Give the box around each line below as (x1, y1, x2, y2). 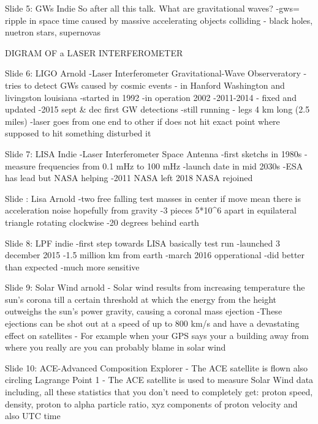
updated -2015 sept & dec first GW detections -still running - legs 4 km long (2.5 (5, 103, 310, 116)
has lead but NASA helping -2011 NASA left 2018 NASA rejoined (5, 171, 253, 184)
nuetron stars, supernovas (5, 26, 100, 39)
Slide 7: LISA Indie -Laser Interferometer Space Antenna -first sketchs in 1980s (5, 147, 302, 160)
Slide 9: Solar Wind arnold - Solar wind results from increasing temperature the (5, 281, 305, 294)
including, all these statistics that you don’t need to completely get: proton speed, (5, 385, 313, 398)
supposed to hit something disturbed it (5, 127, 151, 139)
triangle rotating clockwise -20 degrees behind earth (5, 215, 199, 228)
